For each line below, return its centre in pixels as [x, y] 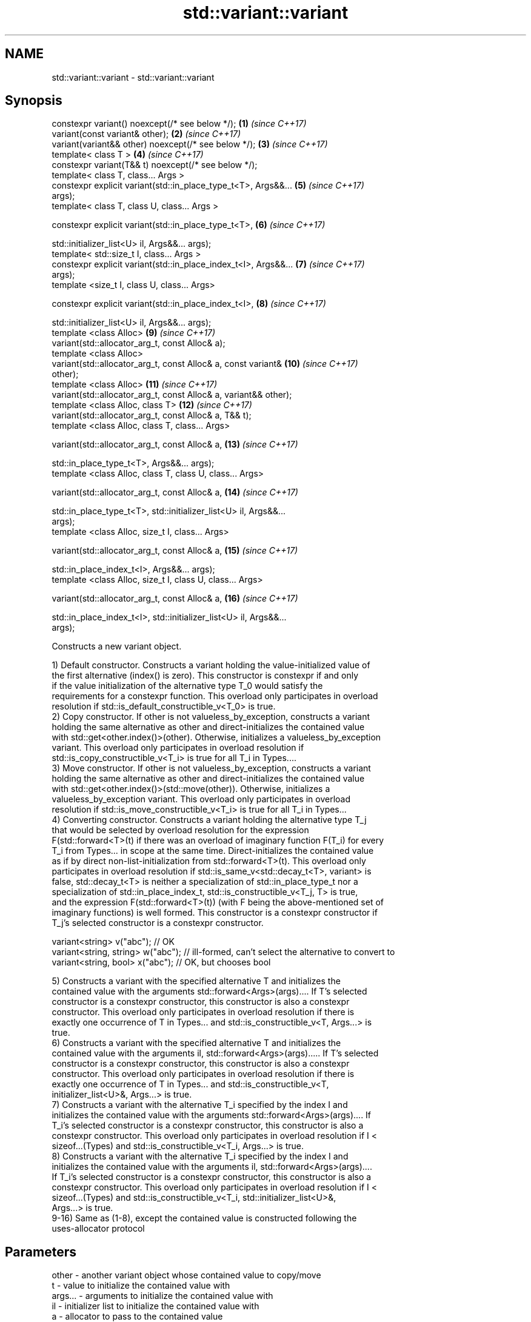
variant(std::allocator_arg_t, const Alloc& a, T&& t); [152, 415]
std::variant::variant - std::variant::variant [133, 77]
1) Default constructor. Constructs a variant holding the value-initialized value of [211, 665]
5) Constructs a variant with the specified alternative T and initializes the [196, 981]
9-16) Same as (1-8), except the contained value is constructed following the [204, 1218]
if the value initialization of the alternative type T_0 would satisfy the [187, 686]
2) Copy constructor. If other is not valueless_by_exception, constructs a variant [211, 717]
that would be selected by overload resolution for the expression [180, 830]
